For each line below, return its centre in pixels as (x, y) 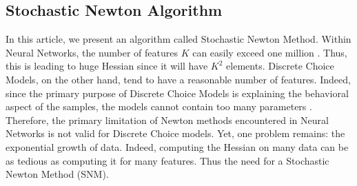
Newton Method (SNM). (57, 174)
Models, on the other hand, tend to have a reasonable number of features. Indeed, (178, 79)
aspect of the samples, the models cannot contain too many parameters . (159, 106)
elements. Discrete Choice (280, 66)
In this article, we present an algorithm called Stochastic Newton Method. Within (178, 39)
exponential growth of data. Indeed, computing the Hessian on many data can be (177, 146)
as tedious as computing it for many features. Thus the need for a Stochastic (167, 160)
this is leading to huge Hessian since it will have (107, 66)
